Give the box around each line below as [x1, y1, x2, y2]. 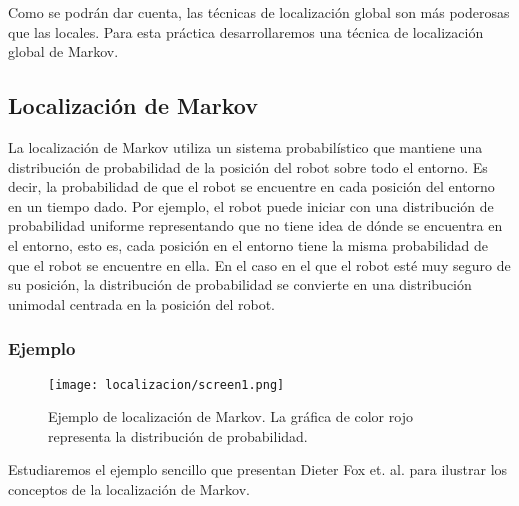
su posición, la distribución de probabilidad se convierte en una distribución [8, 274, 472, 295]
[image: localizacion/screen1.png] [48, 377, 285, 392]
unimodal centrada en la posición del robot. [8, 293, 275, 314]
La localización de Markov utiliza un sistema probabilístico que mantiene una [8, 136, 483, 157]
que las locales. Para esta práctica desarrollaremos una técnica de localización [8, 21, 484, 42]
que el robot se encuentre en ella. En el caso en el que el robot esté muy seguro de [8, 254, 511, 275]
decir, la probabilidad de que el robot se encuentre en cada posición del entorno [8, 176, 495, 197]
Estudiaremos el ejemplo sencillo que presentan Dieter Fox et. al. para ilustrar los [8, 459, 508, 480]
